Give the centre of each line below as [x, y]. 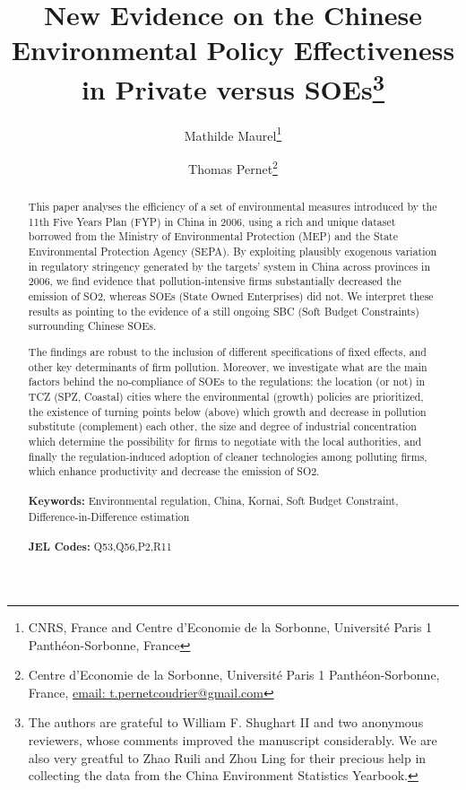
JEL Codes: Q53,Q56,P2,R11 [100, 547]
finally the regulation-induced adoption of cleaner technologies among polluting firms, [228, 456]
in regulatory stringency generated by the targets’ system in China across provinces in [229, 266]
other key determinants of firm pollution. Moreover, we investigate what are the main [228, 366]
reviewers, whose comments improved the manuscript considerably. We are [233, 740]
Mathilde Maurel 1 [233, 134]
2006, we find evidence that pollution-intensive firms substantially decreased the [215, 281]
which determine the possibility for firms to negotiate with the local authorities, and [225, 441]
